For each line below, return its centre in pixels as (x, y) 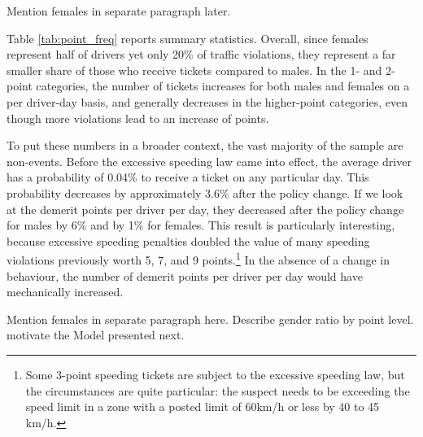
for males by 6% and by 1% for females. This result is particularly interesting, (201, 225)
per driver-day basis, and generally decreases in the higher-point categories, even (207, 101)
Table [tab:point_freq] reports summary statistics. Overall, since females (188, 38)
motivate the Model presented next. (96, 335)
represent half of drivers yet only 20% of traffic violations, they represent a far (201, 54)
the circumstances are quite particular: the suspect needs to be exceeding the (218, 390)
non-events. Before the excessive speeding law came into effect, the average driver (209, 161)
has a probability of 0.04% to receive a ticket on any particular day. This (188, 177)
